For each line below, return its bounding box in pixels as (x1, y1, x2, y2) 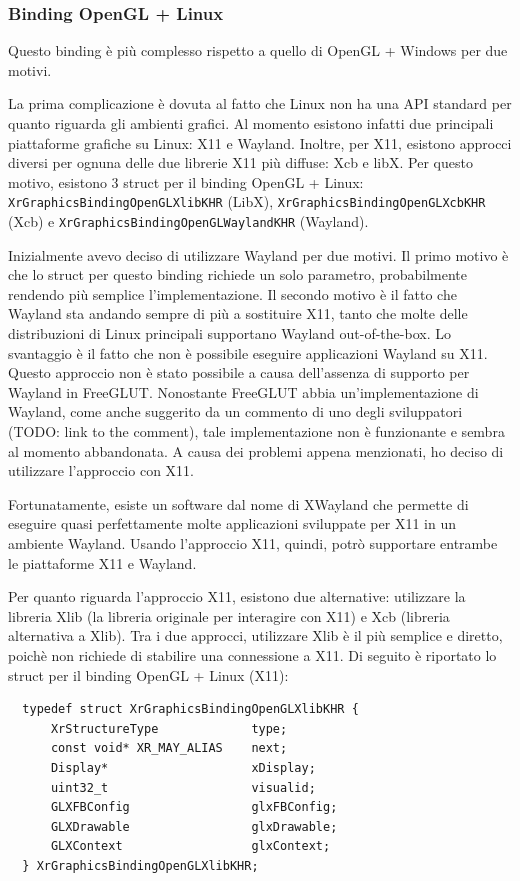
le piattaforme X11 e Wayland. (8, 552, 197, 573)
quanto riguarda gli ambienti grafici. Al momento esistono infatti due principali (8, 113, 494, 133)
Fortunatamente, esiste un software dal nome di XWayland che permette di (8, 493, 469, 514)
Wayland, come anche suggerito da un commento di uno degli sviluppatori (8, 401, 463, 422)
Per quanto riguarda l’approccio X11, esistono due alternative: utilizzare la (8, 586, 466, 607)
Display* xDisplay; (50, 760, 316, 775)
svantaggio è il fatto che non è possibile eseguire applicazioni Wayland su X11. (8, 342, 488, 363)
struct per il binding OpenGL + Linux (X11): (8, 664, 289, 685)
